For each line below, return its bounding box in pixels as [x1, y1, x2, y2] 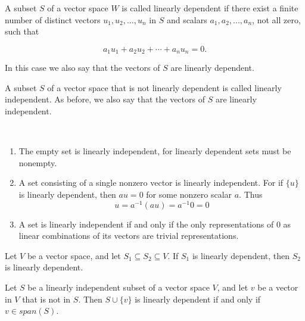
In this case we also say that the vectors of [5, 61, 160, 74]
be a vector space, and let [27, 249, 121, 261]
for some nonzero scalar [146, 188, 232, 200]
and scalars [166, 13, 207, 26]
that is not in [22, 292, 71, 305]
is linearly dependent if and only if [135, 292, 261, 305]
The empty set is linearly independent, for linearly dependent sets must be [18, 145, 291, 157]
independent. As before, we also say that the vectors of [5, 93, 205, 105]
